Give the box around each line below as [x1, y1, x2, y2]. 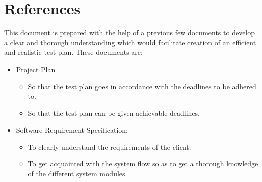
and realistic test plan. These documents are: [4, 47, 143, 57]
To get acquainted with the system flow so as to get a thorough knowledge [28, 158, 258, 169]
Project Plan [16, 64, 56, 74]
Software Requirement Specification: [16, 125, 128, 135]
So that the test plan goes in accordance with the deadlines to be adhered [28, 81, 256, 91]
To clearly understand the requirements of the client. [28, 141, 191, 152]
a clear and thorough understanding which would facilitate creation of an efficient [4, 37, 256, 47]
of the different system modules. [28, 168, 127, 179]
